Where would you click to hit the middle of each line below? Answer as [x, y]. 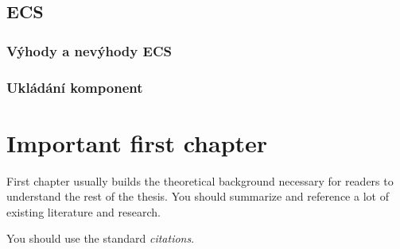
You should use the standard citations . [101, 238]
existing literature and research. [83, 211]
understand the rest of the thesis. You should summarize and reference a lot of [198, 196]
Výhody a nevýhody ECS [89, 50]
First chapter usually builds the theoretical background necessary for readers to [200, 180]
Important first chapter [137, 142]
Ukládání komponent [75, 87]
